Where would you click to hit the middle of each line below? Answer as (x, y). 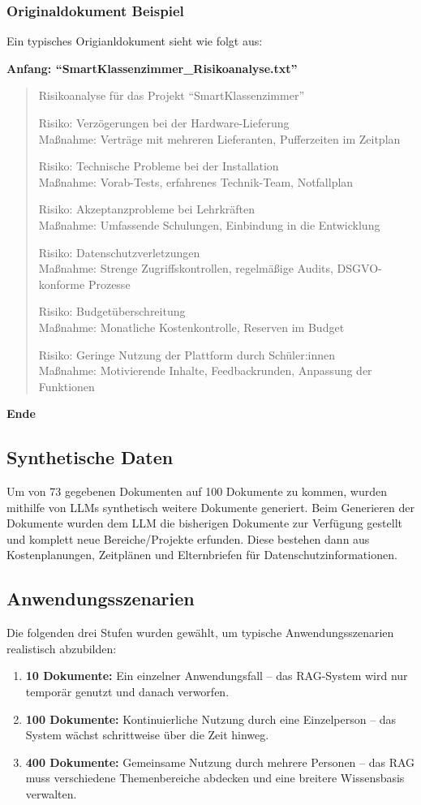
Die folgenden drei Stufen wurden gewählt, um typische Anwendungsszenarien (200, 633)
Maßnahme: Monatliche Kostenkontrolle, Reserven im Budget (191, 327)
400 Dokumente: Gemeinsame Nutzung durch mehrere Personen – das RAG (220, 762)
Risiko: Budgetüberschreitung (112, 311)
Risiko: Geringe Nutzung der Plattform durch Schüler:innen (187, 354)
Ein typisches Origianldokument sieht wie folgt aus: (135, 41)
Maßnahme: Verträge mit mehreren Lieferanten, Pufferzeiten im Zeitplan (219, 138)
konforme (62, 284)
